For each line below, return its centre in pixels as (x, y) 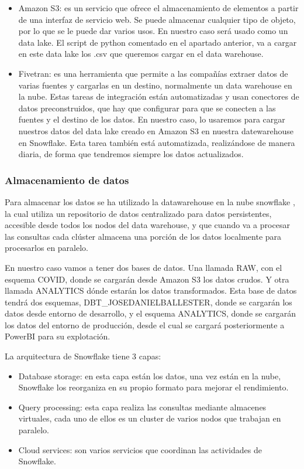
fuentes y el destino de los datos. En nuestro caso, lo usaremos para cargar (152, 119)
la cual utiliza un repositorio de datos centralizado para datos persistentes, (138, 213)
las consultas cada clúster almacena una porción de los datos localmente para (143, 236)
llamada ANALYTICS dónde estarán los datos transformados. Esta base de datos (151, 290)
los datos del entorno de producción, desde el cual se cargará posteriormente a (145, 324)
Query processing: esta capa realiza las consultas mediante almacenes (142, 407)
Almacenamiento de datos (67, 180)
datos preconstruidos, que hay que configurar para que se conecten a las (147, 108)
